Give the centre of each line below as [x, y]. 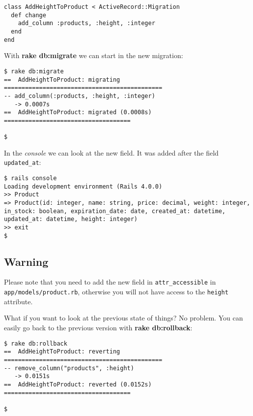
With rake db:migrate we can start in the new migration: [94, 55]
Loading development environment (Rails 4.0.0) [83, 186]
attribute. [18, 301]
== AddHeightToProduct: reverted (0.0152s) [78, 384]
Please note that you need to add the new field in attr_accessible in [110, 282]
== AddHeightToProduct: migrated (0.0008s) [78, 112]
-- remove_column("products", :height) [69, 368]
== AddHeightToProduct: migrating [62, 80]
